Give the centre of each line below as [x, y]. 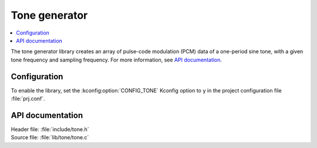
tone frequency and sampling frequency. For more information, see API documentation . [117, 60]
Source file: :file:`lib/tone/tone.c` [50, 137]
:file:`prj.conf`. [28, 99]
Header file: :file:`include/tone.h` [50, 129]
